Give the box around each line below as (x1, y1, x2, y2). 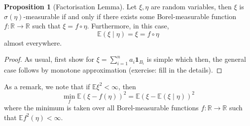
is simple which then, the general (146, 54, 246, 64)
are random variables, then (150, 1, 232, 11)
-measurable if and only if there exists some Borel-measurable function (23, 11, 237, 21)
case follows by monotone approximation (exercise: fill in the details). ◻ (4, 65, 222, 75)
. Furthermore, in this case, (87, 21, 169, 31)
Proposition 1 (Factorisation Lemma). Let (4, 1, 137, 11)
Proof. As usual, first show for (4, 54, 95, 64)
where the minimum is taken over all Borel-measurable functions (4, 102, 199, 113)
